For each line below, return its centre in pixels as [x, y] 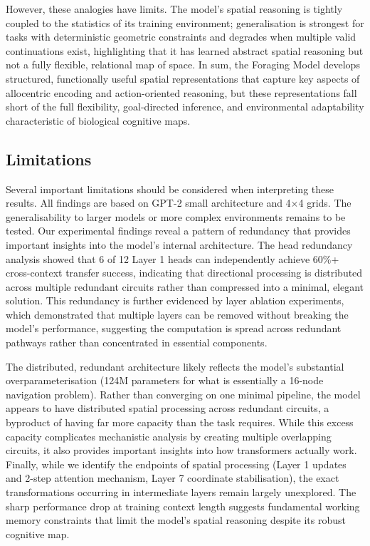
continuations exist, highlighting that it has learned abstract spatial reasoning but [185, 50]
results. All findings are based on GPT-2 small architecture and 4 [148, 203]
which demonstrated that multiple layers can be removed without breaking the [177, 314]
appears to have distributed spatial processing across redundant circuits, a [168, 408]
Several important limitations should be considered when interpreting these [170, 189]
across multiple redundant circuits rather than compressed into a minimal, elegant [185, 286]
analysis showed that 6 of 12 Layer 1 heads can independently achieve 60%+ [173, 258]
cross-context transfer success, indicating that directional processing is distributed [184, 273]
